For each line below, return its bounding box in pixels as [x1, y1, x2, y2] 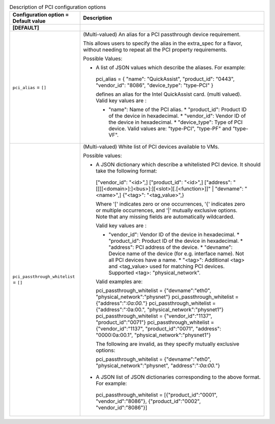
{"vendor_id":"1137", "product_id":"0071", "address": [96, 325, 222, 332]
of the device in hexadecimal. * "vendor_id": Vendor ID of [108, 112, 246, 120]
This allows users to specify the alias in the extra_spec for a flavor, [83, 40, 243, 47]
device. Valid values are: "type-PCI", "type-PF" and [108, 125, 232, 132]
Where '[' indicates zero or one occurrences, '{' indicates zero [96, 201, 245, 208]
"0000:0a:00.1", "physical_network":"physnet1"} [96, 331, 211, 338]
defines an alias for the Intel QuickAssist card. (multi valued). [96, 91, 242, 98]
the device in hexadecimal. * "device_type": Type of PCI [108, 119, 243, 126]
